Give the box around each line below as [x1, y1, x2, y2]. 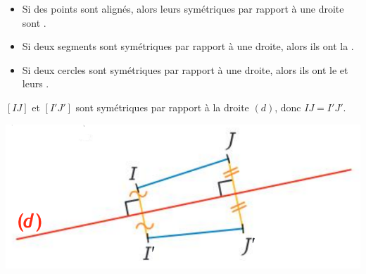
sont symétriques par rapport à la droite [75, 99, 249, 114]
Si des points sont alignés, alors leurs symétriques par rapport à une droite [22, 1, 344, 15]
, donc [274, 99, 301, 114]
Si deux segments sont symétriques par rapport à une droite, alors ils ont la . [22, 39, 354, 54]
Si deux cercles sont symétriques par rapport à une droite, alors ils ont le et [22, 62, 348, 77]
